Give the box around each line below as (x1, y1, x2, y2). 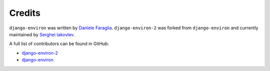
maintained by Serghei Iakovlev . (9, 31, 75, 37)
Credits (9, 7, 41, 18)
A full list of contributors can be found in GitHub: (9, 41, 109, 47)
